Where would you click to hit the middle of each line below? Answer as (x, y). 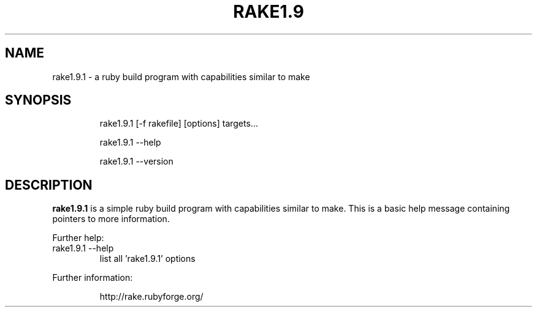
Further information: (93, 278)
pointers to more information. (111, 219)
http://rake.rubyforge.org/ (151, 297)
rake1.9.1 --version (136, 162)
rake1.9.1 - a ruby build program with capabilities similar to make (181, 76)
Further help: (78, 238)
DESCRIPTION (49, 185)
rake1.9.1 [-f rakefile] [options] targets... (179, 124)
